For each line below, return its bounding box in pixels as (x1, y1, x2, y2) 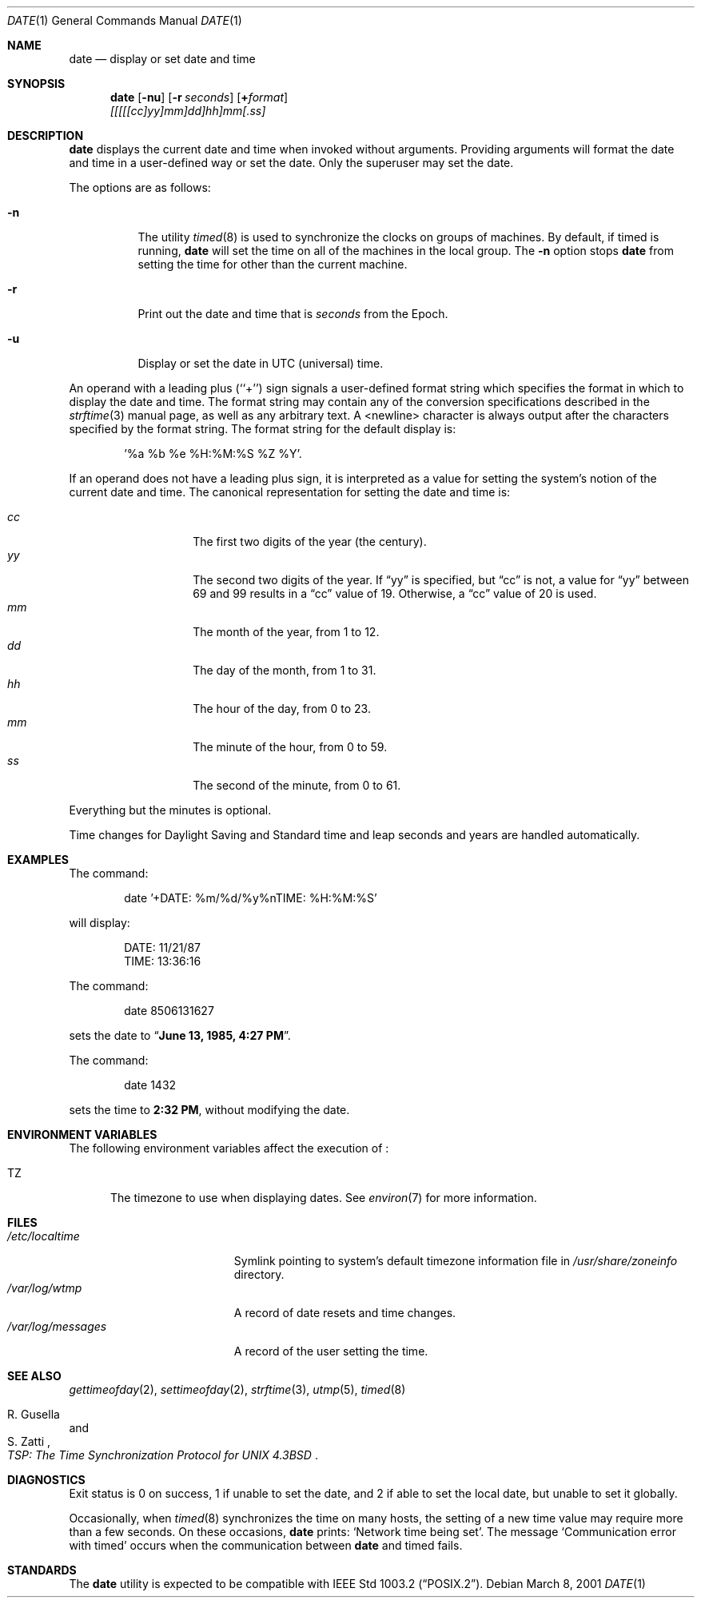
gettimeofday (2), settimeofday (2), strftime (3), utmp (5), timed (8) (69, 1383, 406, 1396)
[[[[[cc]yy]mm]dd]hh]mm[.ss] (110, 104, 266, 117)
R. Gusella (7, 1407, 60, 1421)
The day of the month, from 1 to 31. (193, 663, 376, 677)
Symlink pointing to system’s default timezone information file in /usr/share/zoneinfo (233, 1254, 678, 1268)
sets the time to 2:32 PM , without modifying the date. (69, 1103, 350, 1116)
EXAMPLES (7, 853, 69, 866)
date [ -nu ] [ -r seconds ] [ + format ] (110, 90, 289, 104)
